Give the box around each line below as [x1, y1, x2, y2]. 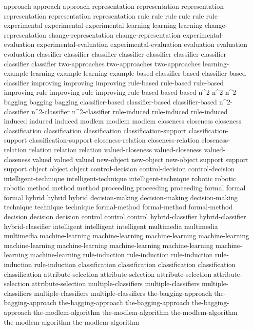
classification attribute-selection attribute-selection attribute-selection [4, 268, 212, 279]
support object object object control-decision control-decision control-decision [4, 164, 235, 174]
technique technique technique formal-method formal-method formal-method [4, 202, 233, 212]
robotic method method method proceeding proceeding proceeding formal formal [4, 183, 246, 193]
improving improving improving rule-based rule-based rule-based [31, 77, 224, 87]
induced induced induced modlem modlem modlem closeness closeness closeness [4, 116, 242, 126]
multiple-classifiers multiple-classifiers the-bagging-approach [34, 288, 212, 298]
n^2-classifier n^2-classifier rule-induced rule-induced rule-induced [31, 106, 228, 116]
